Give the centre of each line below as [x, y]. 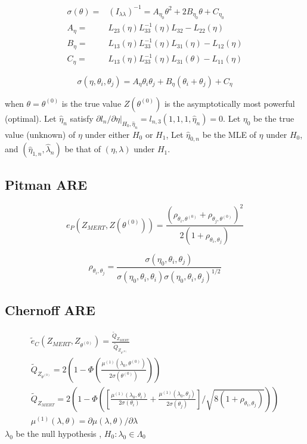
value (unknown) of [40, 134]
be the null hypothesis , [59, 433]
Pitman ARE [46, 184]
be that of [83, 149]
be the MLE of [229, 134]
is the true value [92, 103]
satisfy [82, 118]
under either [107, 134]
